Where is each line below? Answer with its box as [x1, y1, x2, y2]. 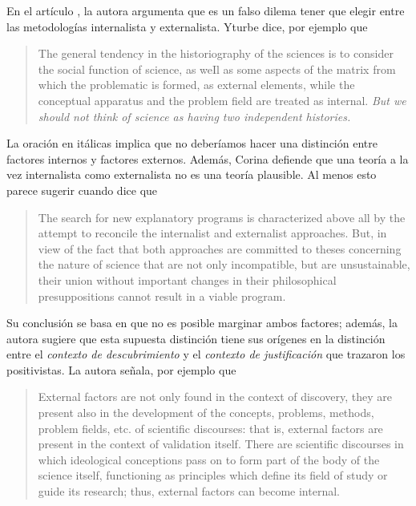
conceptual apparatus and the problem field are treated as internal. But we [38, 91, 406, 108]
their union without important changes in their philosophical [38, 271, 337, 288]
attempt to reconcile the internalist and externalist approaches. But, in [38, 225, 387, 241]
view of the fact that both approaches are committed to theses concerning [38, 240, 402, 257]
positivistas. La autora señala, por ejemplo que [6, 361, 236, 378]
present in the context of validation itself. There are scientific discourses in [38, 435, 404, 452]
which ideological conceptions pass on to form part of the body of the [38, 451, 380, 468]
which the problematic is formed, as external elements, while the [38, 76, 355, 93]
